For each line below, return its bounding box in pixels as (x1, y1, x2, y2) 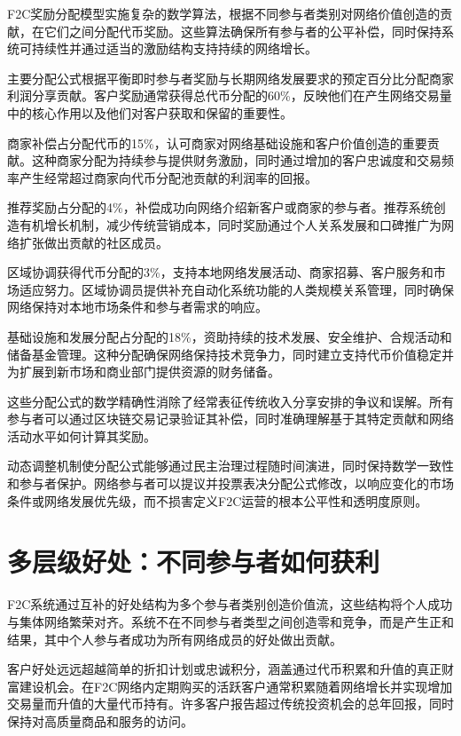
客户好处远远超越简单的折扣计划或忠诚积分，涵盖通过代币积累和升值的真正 (7, 660, 441, 678)
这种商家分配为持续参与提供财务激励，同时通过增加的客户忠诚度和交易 (31, 151, 441, 170)
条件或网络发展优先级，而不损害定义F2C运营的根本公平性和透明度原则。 (7, 491, 428, 510)
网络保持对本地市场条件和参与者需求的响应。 (7, 297, 268, 316)
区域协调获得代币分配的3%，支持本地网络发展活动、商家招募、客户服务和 (7, 263, 434, 281)
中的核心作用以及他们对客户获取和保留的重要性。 (7, 103, 293, 122)
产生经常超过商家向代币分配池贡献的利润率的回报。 (19, 168, 317, 186)
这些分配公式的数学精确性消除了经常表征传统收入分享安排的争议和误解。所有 (7, 392, 454, 410)
